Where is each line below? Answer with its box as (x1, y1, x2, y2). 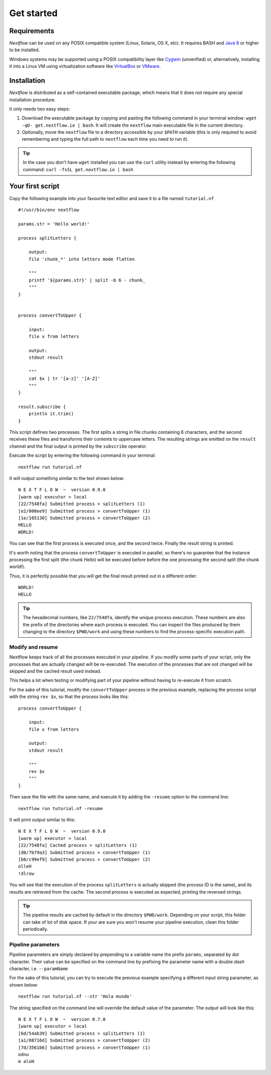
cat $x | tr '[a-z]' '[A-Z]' (28, 376, 100, 381)
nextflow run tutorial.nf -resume (18, 806, 103, 811)
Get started (9, 8, 58, 19)
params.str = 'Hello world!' (18, 221, 90, 227)
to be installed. (9, 47, 40, 53)
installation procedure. (9, 96, 56, 103)
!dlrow (18, 870, 35, 876)
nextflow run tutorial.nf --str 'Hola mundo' (18, 994, 132, 1000)
